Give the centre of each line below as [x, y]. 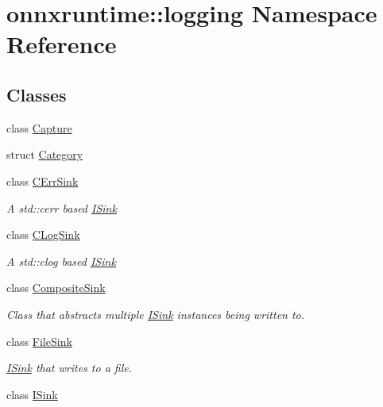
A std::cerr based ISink [62, 207]
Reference [62, 44]
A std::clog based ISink [61, 261]
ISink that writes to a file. [70, 368]
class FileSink [39, 341]
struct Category [45, 154]
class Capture [39, 127]
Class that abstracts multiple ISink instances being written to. [156, 314]
